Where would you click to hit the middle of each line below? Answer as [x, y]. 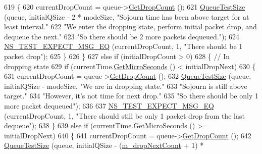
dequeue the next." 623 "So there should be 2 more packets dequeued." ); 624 [122, 36]
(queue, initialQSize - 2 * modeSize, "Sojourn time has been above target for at [127, 16]
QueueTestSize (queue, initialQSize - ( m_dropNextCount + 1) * [104, 145]
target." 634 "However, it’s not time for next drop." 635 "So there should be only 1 [131, 96]
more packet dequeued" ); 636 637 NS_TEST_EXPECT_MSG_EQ [109, 105]
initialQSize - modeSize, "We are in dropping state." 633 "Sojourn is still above [126, 86]
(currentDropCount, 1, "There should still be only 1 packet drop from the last [124, 115]
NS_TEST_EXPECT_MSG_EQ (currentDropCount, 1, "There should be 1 [123, 46]
